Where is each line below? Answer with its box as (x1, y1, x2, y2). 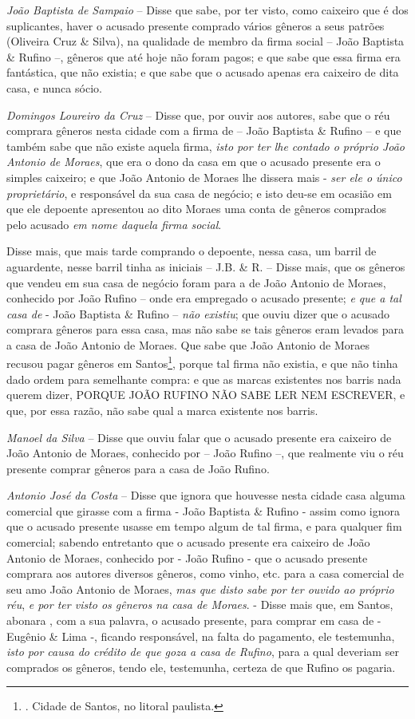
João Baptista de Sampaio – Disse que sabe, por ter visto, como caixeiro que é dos (6, 2, 409, 18)
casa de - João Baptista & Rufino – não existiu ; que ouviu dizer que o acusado (6, 305, 390, 322)
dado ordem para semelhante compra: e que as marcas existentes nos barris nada (6, 370, 401, 387)
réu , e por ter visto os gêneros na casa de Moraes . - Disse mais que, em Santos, (6, 596, 393, 613)
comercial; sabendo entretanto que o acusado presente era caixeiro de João (6, 534, 370, 551)
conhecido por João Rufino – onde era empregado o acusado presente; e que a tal (6, 290, 401, 306)
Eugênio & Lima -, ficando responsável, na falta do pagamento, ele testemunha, (6, 627, 395, 644)
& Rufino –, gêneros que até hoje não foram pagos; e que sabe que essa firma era (6, 48, 401, 65)
